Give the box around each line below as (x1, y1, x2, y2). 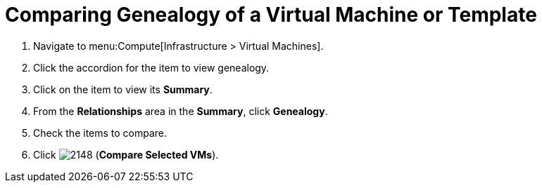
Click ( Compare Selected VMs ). (33, 148, 219, 161)
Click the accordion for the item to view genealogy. (33, 61, 270, 74)
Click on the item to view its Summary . (33, 83, 213, 95)
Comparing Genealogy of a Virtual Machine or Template (5, 3, 537, 27)
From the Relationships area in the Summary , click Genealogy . (33, 105, 328, 117)
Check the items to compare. (33, 126, 168, 139)
